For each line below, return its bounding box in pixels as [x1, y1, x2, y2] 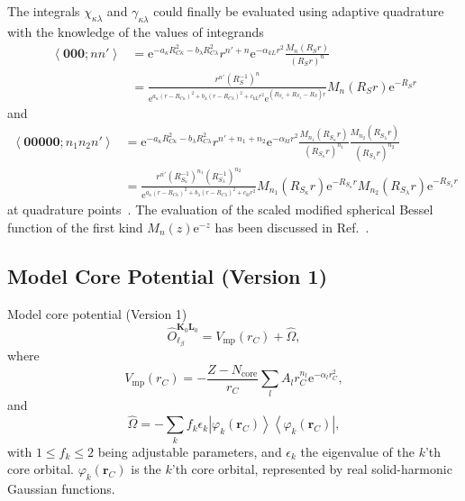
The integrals [7, 2, 80, 20]
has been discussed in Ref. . [214, 217, 369, 236]
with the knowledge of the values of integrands [7, 22, 264, 41]
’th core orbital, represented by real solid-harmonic [171, 460, 452, 478]
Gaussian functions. [7, 478, 115, 497]
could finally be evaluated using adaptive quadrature [153, 2, 444, 20]
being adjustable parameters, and [97, 442, 282, 460]
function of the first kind [7, 217, 143, 236]
